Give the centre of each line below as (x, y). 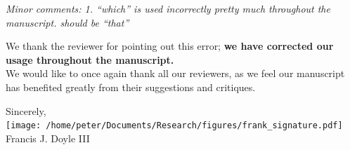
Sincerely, (26, 110)
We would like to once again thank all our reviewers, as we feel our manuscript (175, 73)
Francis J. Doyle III (48, 138)
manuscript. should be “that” (67, 22)
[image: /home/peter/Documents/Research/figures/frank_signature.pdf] (174, 126)
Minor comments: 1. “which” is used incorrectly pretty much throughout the (168, 8)
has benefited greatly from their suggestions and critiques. (131, 87)
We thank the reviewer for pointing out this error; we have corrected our (170, 46)
